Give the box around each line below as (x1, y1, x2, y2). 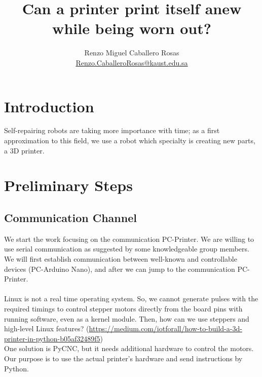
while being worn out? (52, 18, 211, 39)
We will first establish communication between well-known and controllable (4, 253, 237, 264)
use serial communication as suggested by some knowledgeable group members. (4, 243, 249, 254)
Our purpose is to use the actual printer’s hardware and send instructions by (4, 353, 243, 363)
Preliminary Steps (4, 175, 133, 196)
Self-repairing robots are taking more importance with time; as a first (4, 125, 220, 136)
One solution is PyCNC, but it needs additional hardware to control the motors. (4, 343, 254, 354)
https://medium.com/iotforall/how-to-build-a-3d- (89, 323, 242, 334)
